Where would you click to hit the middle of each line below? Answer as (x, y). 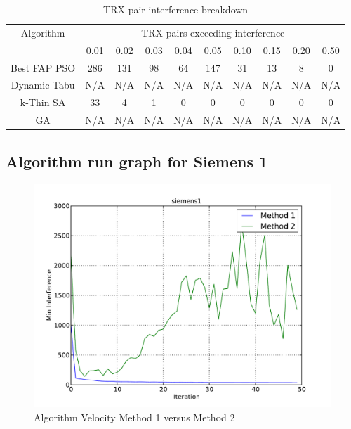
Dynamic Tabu (43, 85)
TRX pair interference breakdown (176, 9)
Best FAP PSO (43, 67)
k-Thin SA (43, 102)
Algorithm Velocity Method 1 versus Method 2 (134, 417)
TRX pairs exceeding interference (213, 32)
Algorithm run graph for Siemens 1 (137, 161)
